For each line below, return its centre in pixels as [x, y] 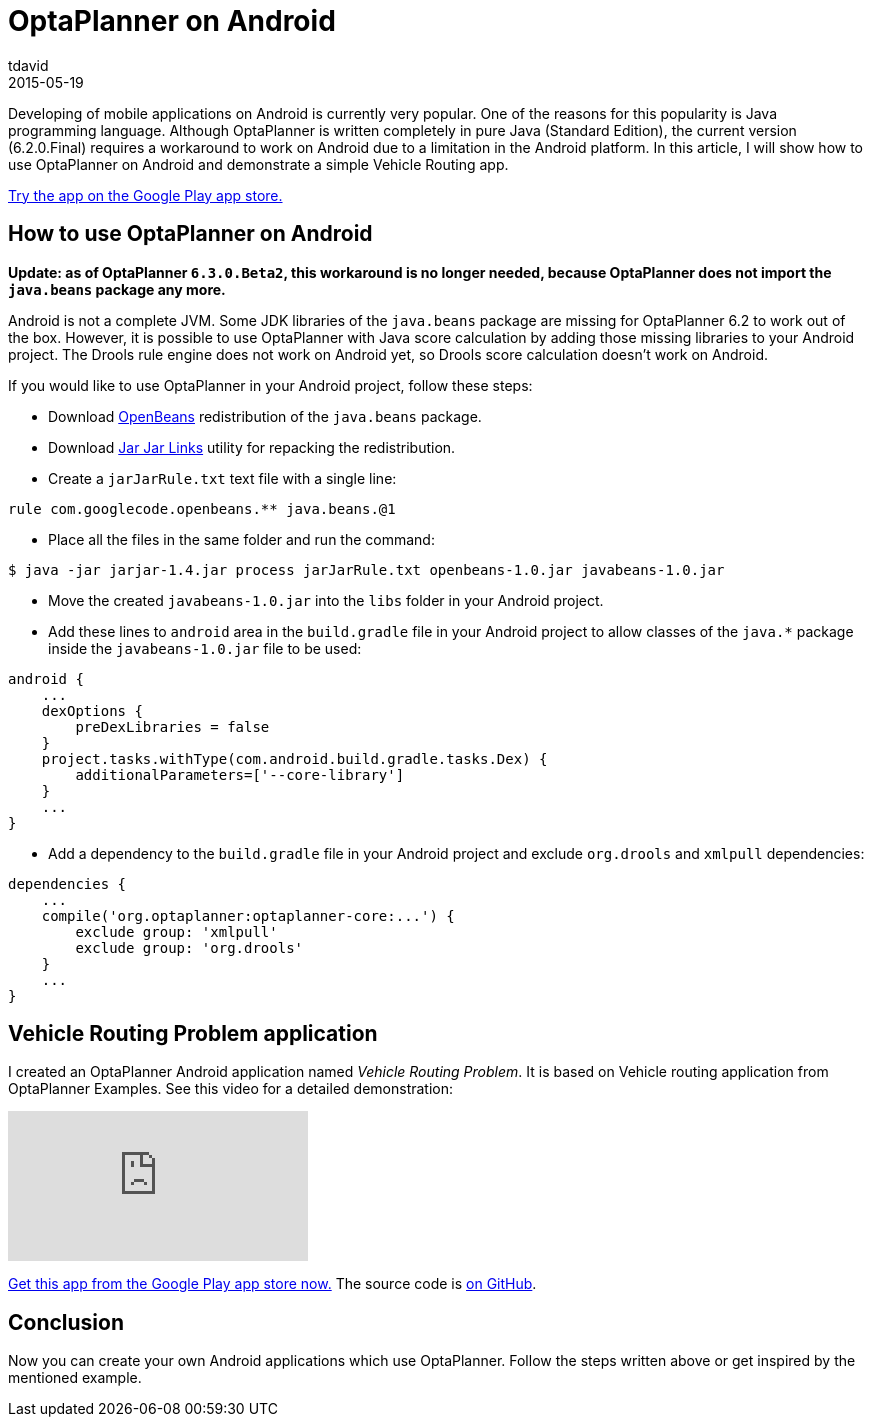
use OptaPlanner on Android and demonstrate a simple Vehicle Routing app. [258, 164]
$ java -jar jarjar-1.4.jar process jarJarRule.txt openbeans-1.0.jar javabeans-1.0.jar [366, 569]
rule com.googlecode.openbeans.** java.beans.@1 [202, 508]
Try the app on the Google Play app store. [145, 195]
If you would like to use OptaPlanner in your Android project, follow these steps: [270, 385]
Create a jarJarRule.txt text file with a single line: [222, 478]
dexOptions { [92, 710]
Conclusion [66, 1322]
